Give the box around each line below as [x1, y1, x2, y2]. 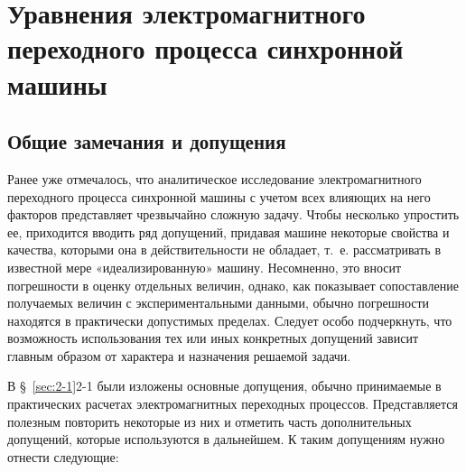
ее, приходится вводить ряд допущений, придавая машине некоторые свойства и [7, 222, 450, 241]
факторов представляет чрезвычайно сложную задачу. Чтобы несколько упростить [7, 205, 460, 224]
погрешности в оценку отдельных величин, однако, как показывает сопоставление [7, 275, 459, 294]
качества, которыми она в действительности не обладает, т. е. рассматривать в [7, 240, 442, 259]
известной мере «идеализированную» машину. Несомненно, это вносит [7, 257, 402, 276]
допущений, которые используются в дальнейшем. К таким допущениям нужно [7, 430, 445, 449]
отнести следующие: [7, 447, 119, 466]
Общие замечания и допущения [7, 127, 286, 155]
